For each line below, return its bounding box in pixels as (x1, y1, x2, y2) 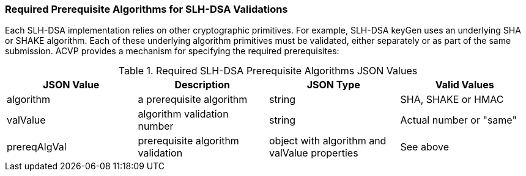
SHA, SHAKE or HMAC (400, 93, 504, 106)
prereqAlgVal (7, 141, 67, 153)
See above (400, 141, 449, 153)
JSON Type (306, 79, 360, 91)
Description (174, 79, 230, 91)
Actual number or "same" (400, 114, 517, 127)
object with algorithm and (269, 135, 387, 147)
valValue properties (269, 147, 358, 160)
